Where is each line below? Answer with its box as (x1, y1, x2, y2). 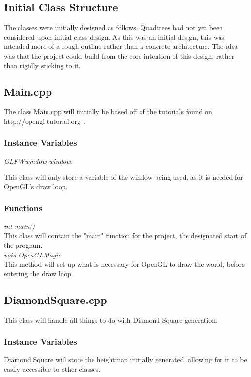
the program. (4, 240, 43, 250)
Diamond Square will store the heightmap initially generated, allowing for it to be (4, 354, 247, 364)
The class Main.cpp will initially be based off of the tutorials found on (4, 106, 212, 117)
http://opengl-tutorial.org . (4, 116, 86, 126)
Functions (4, 202, 43, 214)
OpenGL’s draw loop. (4, 181, 68, 191)
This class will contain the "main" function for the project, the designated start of (4, 230, 247, 241)
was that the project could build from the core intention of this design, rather (4, 50, 235, 60)
